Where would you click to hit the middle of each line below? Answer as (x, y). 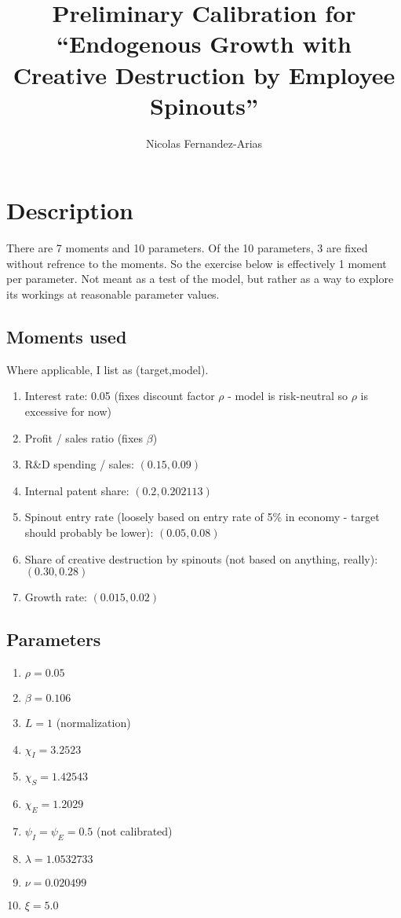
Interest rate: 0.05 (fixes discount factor (120, 396)
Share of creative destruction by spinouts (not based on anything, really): (201, 558)
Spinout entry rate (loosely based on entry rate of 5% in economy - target (202, 517)
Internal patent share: (77, 490)
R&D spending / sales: (79, 464)
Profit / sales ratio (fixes (84, 437)
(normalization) (93, 722)
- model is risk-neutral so (288, 396)
